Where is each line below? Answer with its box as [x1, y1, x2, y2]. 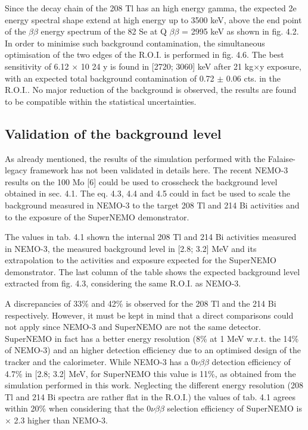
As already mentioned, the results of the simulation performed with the [5, 152, 266, 164]
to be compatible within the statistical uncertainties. [5, 95, 197, 107]
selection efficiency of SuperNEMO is [167, 402, 302, 415]
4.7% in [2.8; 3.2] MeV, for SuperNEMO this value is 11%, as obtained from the [5, 367, 296, 379]
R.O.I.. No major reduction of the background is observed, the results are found [5, 83, 297, 96]
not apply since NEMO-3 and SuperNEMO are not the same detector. [5, 320, 262, 333]
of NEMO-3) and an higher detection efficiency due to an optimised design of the [5, 344, 301, 356]
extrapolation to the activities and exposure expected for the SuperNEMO [5, 254, 276, 266]
